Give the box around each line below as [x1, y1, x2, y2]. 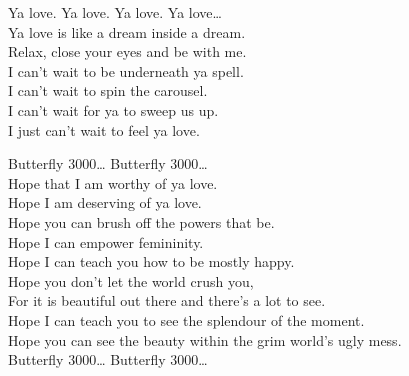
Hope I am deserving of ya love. [8, 192, 202, 213]
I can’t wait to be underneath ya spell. [8, 60, 244, 81]
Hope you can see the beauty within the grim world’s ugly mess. [8, 329, 402, 350]
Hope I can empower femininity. [8, 231, 204, 252]
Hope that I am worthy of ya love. [8, 172, 218, 193]
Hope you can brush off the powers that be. [8, 211, 275, 232]
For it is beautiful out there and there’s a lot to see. [8, 290, 326, 311]
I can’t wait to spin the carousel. [8, 80, 208, 101]
